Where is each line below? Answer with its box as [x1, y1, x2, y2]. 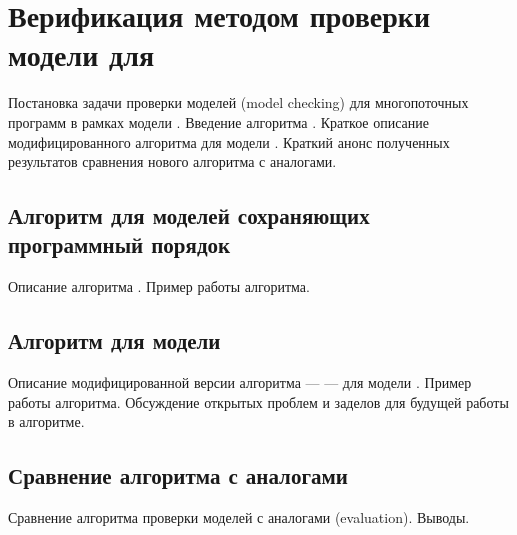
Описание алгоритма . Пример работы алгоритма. [8, 276, 310, 297]
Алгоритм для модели [8, 325, 221, 356]
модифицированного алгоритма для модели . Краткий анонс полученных [8, 131, 450, 152]
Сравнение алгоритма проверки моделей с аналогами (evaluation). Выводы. [8, 507, 470, 528]
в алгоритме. [8, 411, 85, 432]
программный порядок [8, 229, 231, 260]
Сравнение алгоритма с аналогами [8, 460, 348, 491]
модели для [8, 34, 155, 75]
